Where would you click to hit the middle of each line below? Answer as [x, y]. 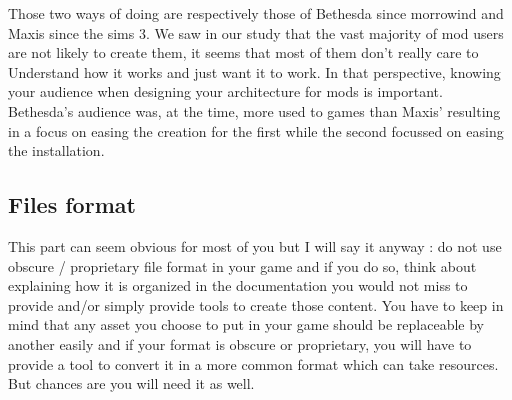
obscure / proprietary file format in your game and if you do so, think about [242, 265]
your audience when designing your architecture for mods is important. [225, 91]
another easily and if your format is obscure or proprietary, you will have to [240, 343]
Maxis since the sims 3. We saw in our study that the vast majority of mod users [256, 32]
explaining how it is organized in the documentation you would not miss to [238, 285]
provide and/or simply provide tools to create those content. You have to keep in [256, 304]
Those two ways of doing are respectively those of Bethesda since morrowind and [256, 13]
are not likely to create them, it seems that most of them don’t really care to [243, 52]
